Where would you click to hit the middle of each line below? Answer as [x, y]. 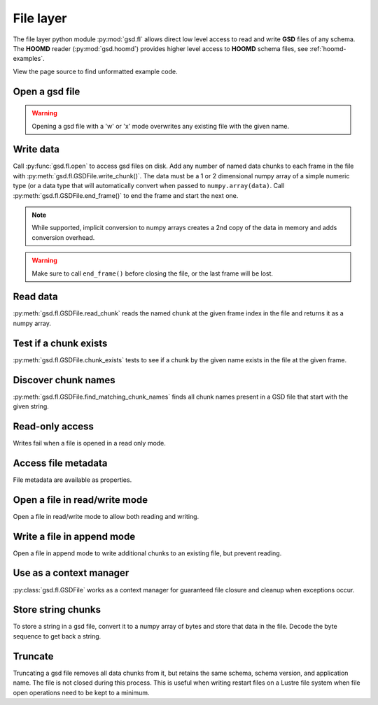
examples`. [29, 59]
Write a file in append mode [74, 536]
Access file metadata [60, 463]
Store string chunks [57, 610]
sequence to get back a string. [57, 636]
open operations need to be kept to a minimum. [81, 692]
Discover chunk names [64, 380]
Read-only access [53, 426]
